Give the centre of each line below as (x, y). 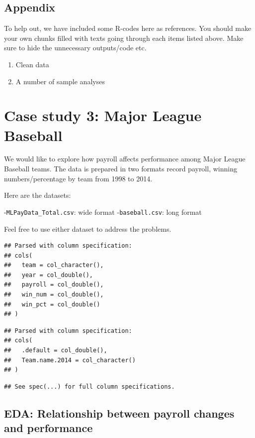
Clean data (32, 64)
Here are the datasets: (38, 195)
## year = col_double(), (48, 275)
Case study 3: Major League (103, 115)
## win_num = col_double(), (54, 295)
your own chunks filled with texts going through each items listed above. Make (124, 38)
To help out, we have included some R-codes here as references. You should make (128, 28)
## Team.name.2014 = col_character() (70, 360)
